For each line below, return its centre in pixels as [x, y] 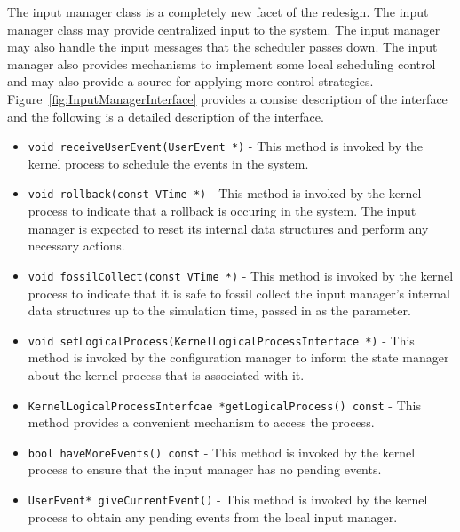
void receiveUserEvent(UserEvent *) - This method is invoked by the [226, 146]
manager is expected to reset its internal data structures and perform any [228, 228]
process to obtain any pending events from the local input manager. [213, 516]
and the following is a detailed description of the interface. [166, 116]
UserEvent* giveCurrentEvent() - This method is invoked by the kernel [228, 500]
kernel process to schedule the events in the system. [168, 163]
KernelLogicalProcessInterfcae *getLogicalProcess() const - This [224, 405]
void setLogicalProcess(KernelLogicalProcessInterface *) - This [221, 340]
